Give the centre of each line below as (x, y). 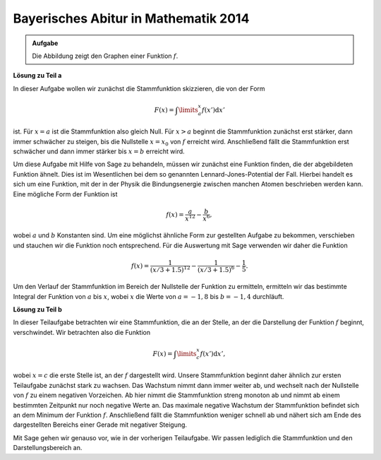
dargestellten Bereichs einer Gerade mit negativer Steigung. (100, 425)
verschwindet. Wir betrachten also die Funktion (82, 332)
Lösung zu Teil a (37, 76)
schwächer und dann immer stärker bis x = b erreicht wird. (99, 151)
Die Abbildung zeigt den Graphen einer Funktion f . (105, 56)
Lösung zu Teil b (38, 309)
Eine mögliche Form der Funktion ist (65, 194)
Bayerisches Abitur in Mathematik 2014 (131, 18)
